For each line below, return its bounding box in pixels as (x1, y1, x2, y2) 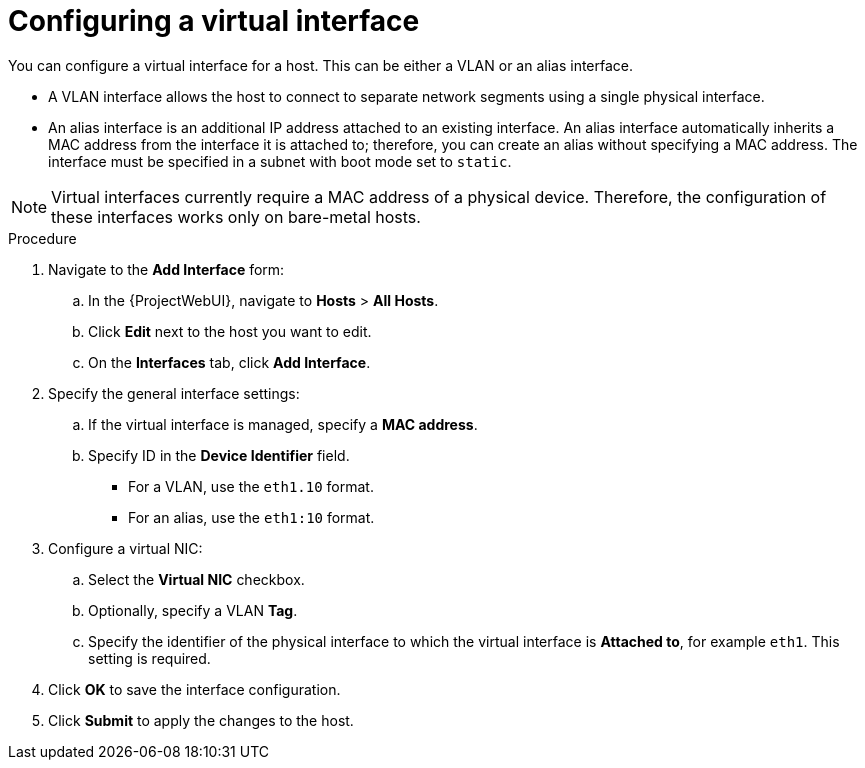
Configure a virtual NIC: (48, 539, 203, 557)
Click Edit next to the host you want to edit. (88, 322, 372, 340)
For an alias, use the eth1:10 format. (128, 508, 375, 526)
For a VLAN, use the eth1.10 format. (128, 477, 374, 495)
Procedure (8, 229, 77, 247)
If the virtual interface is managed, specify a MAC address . (88, 415, 478, 433)
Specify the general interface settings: (48, 384, 300, 402)
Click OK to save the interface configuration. (48, 680, 341, 698)
